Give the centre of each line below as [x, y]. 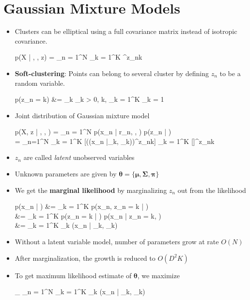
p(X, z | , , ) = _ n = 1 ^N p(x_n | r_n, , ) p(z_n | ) [93, 132]
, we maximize [158, 275]
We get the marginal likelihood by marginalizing [91, 190]
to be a [230, 73]
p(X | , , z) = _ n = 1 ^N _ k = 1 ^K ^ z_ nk [78, 57]
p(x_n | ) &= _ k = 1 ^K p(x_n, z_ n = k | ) [82, 206]
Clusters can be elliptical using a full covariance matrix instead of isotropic [126, 31]
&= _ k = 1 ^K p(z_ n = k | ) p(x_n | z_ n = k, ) [88, 215]
